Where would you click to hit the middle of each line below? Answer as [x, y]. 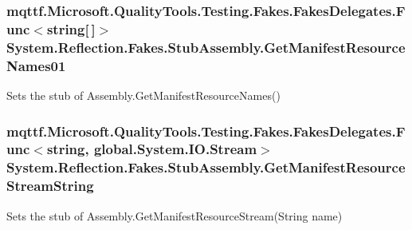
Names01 [36, 65]
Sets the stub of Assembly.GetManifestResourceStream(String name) [175, 215]
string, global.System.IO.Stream [152, 149]
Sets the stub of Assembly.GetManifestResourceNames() [143, 95]
